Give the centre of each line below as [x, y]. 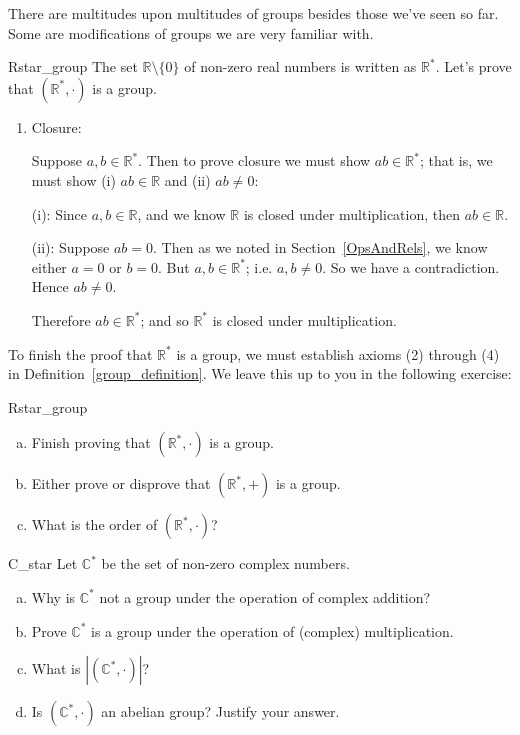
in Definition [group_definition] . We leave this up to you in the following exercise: [260, 373]
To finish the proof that [80, 353]
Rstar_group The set [73, 66]
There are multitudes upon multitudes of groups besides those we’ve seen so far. [253, 13]
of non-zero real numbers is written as [300, 66]
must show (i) [73, 179]
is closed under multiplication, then [352, 213]
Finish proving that [91, 442]
